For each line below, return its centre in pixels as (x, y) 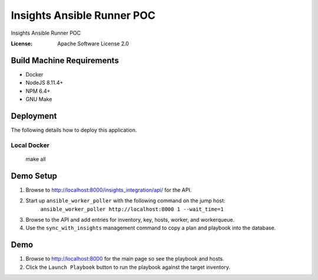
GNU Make (39, 99)
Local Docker (30, 145)
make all (36, 159)
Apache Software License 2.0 (93, 44)
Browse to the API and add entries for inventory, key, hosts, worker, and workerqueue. (130, 219)
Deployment (34, 116)
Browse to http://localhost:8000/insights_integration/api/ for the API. (109, 190)
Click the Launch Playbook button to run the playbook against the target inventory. (128, 267)
